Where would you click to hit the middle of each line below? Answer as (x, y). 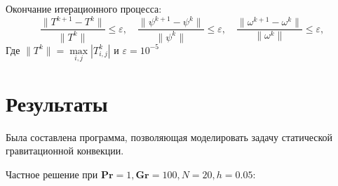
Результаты (57, 103)
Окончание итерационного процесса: (84, 8)
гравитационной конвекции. (65, 151)
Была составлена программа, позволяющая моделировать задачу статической (169, 137)
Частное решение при (52, 174)
